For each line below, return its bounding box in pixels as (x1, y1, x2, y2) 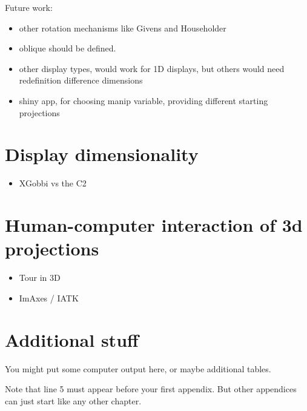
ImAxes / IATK (19, 291, 79, 304)
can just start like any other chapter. (5, 394, 142, 407)
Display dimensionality (5, 142, 199, 166)
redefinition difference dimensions (19, 74, 143, 87)
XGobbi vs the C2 (19, 177, 87, 189)
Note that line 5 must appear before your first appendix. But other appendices (5, 383, 297, 395)
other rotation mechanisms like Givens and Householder (19, 21, 226, 34)
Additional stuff (5, 327, 139, 352)
